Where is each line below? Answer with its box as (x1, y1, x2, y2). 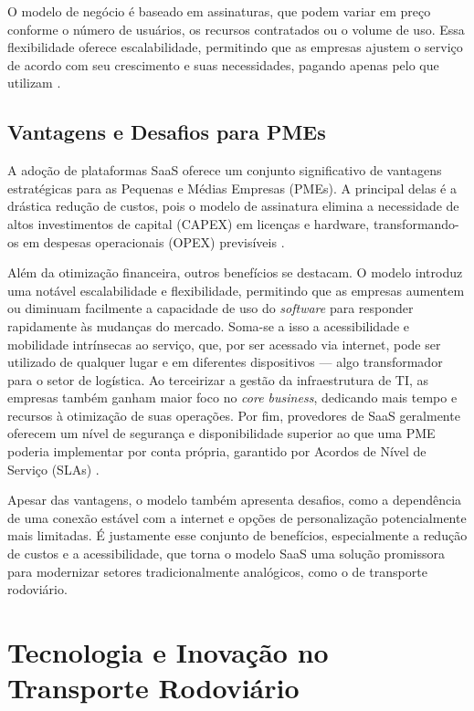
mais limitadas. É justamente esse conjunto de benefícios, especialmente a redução (7, 526, 468, 545)
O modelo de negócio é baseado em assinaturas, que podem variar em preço (7, 2, 431, 20)
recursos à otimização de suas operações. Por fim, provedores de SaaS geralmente (7, 405, 460, 424)
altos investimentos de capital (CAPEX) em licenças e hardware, (7, 214, 370, 233)
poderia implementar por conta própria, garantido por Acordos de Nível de (7, 442, 427, 461)
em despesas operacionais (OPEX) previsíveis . (23, 232, 285, 251)
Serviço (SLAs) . (7, 459, 100, 478)
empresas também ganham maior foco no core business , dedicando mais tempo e (7, 388, 458, 407)
